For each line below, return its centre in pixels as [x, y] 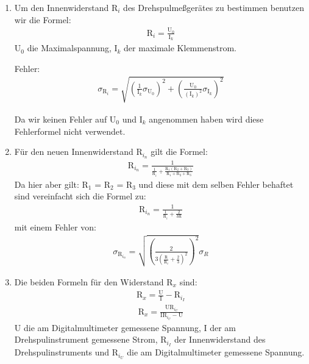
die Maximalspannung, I [72, 48]
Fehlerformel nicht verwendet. [70, 131]
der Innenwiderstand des [220, 339]
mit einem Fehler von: [55, 227]
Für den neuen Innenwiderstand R [78, 152]
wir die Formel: [43, 19]
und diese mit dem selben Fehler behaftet [216, 184]
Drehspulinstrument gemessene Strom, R [91, 339]
